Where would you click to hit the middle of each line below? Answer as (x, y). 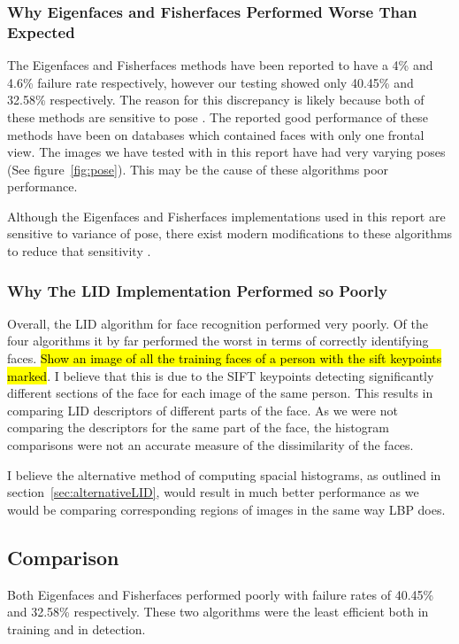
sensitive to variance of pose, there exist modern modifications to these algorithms (230, 233)
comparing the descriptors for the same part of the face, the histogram (198, 427)
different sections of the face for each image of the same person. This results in (220, 393)
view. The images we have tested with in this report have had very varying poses (226, 152)
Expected (41, 31)
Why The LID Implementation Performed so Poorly (197, 290)
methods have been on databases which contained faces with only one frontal (216, 134)
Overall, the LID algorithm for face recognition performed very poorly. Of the (218, 323)
